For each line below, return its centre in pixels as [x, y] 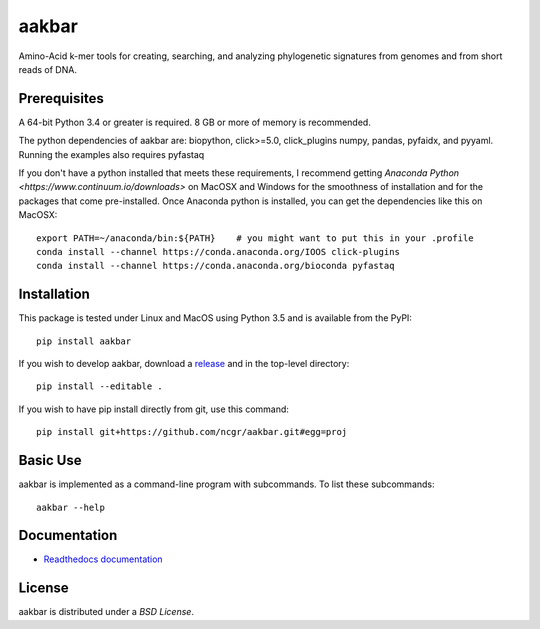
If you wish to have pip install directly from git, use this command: [154, 409]
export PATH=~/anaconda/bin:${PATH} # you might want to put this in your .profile [255, 238]
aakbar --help [70, 507]
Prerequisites [61, 98]
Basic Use [50, 460]
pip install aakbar [84, 341]
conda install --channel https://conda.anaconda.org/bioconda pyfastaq [215, 266]
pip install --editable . [100, 386]
